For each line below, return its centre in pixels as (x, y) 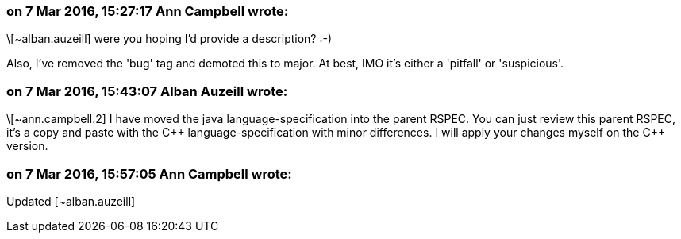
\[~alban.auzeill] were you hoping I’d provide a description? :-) (169, 39)
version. (27, 146)
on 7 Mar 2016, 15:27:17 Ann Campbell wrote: (148, 11)
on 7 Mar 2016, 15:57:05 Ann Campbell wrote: (149, 173)
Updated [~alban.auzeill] (71, 201)
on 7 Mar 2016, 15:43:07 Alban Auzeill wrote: (147, 91)
